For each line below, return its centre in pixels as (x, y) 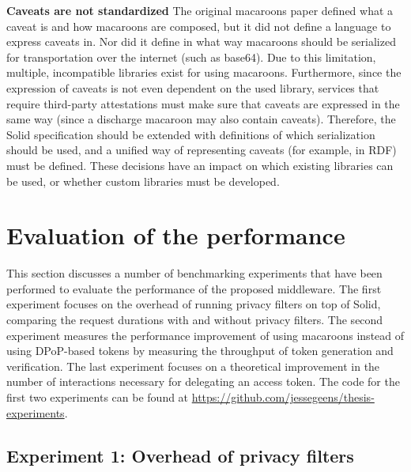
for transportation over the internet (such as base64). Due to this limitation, (191, 57)
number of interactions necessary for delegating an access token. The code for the (203, 381)
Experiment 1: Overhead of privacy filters (180, 455)
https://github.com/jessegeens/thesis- (283, 397)
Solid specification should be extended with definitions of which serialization (191, 134)
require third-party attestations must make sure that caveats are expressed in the (203, 103)
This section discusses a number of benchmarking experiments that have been (194, 273)
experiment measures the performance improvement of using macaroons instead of (205, 335)
